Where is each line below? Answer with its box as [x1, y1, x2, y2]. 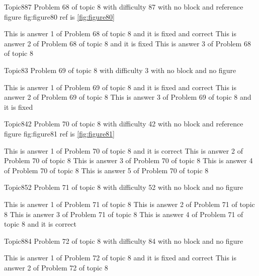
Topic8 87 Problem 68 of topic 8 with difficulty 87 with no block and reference [4, 2, 243, 12]
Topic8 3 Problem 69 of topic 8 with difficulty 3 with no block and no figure [4, 64, 236, 75]
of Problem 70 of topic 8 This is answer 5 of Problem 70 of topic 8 [4, 165, 209, 175]
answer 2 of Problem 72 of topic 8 [4, 262, 108, 272]
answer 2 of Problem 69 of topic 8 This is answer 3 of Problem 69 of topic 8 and [4, 92, 251, 102]
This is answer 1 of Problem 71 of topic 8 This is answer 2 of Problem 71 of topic [4, 198, 255, 209]
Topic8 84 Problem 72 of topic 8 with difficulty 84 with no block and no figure [4, 235, 243, 246]
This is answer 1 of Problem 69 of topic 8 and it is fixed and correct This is [4, 82, 236, 92]
